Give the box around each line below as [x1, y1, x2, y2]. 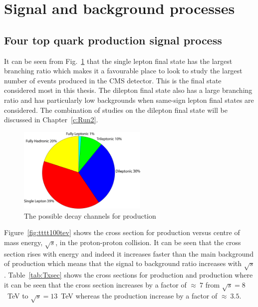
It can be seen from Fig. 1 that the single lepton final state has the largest [4, 55, 233, 66]
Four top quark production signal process [4, 32, 222, 47]
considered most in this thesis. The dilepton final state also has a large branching [4, 85, 253, 95]
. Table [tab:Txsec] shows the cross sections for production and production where [4, 270, 253, 280]
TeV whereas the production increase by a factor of [61, 291, 218, 301]
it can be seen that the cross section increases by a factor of [4, 279, 187, 290]
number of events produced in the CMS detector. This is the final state [4, 75, 222, 85]
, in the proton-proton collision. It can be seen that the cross [55, 237, 241, 247]
